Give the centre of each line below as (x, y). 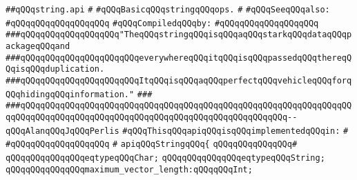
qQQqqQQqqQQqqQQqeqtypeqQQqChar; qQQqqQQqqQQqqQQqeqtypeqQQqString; (165, 158)
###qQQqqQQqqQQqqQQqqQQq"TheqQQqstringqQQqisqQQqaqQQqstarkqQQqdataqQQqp (179, 35)
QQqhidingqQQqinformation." (70, 94)
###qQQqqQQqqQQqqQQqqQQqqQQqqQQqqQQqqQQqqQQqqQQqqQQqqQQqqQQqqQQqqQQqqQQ (179, 106)
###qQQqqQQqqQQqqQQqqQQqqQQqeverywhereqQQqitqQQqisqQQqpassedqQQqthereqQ (179, 58)
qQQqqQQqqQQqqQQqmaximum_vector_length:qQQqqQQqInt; (129, 169)
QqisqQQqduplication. (55, 69)
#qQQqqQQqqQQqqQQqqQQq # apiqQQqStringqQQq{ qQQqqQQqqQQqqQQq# (152, 144)
